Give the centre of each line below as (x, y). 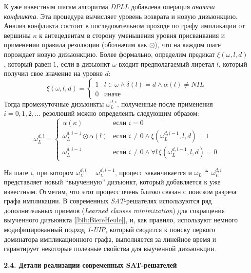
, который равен (28, 64)
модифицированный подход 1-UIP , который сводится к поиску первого (110, 229)
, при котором (53, 172)
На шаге (16, 172)
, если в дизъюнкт (83, 64)
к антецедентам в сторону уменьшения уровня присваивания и (132, 35)
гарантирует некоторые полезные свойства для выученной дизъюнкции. (110, 248)
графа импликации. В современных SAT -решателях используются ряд (108, 201)
